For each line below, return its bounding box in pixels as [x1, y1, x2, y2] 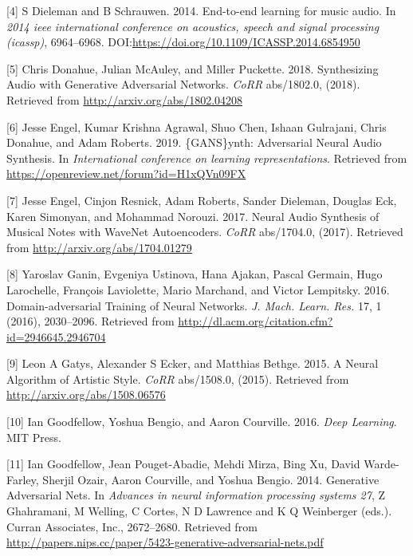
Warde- [364, 455, 399, 472]
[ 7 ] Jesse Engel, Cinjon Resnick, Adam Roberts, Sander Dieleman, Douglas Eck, [6, 191, 397, 208]
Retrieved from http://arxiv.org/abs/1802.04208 [6, 91, 243, 108]
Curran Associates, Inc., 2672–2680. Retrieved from [6, 518, 258, 534]
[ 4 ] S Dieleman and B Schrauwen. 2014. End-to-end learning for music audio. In [6, 2, 396, 18]
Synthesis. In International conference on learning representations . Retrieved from [6, 149, 407, 166]
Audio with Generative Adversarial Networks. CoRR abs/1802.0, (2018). [6, 76, 360, 93]
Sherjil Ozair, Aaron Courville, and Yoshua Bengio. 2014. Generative [42, 471, 380, 487]
